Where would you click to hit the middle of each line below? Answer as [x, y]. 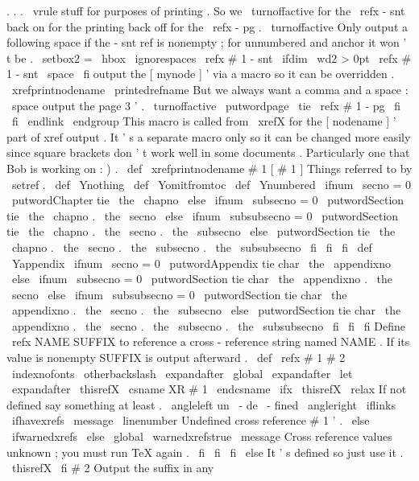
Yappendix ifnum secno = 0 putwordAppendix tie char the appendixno [201, 263]
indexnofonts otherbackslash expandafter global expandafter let [182, 373]
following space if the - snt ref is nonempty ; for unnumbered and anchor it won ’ [207, 42]
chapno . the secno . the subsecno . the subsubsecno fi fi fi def [192, 247]
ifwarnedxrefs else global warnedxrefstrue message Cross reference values [202, 436]
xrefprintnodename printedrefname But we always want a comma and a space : [210, 89]
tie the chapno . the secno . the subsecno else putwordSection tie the [201, 231]
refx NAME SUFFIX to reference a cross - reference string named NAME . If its [211, 341]
